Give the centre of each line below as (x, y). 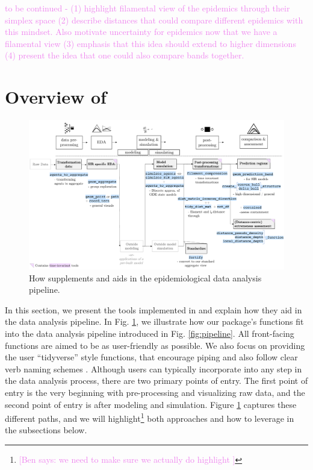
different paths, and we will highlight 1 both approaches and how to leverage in (150, 417)
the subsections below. (46, 430)
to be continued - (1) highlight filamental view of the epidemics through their (147, 8)
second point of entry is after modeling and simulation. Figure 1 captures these (151, 404)
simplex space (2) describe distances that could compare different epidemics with (154, 20)
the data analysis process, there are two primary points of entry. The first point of (156, 381)
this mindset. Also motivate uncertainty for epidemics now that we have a (141, 32)
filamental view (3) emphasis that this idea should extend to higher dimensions (150, 43)
